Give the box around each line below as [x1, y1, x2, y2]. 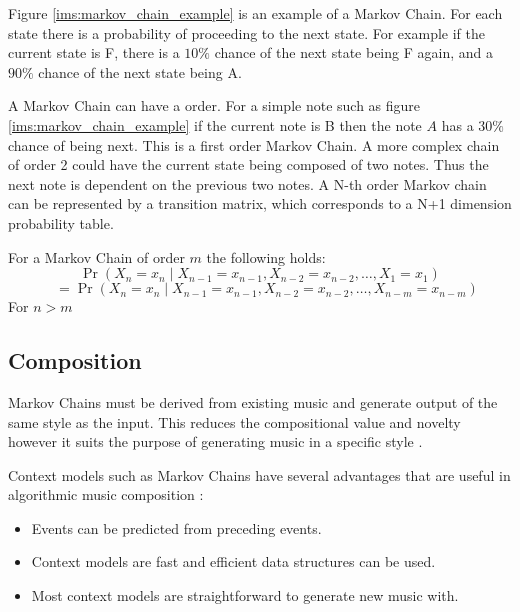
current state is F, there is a [8, 42, 180, 63]
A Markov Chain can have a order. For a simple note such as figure [8, 95, 421, 116]
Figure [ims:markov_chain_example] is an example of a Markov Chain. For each [8, 3, 503, 23]
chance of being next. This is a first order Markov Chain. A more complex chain [8, 134, 500, 155]
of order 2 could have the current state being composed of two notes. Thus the [8, 154, 489, 175]
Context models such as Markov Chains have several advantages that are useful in [8, 464, 511, 485]
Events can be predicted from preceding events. [31, 517, 322, 538]
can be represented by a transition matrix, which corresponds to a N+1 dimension [8, 193, 512, 214]
